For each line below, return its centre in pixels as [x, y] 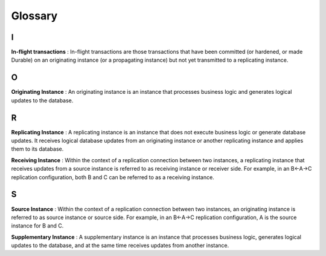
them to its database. [37, 149]
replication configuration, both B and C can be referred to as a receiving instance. [113, 177]
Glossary [34, 16]
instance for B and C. [37, 226]
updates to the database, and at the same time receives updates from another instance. [120, 246]
